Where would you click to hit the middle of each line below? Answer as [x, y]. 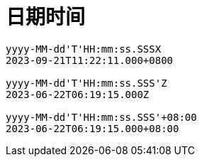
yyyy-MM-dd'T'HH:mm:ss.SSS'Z [86, 83]
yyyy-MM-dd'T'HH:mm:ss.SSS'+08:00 [101, 117]
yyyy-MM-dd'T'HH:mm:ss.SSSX [84, 49]
